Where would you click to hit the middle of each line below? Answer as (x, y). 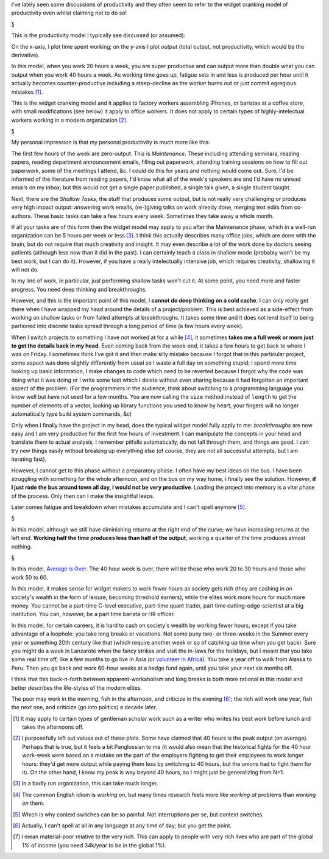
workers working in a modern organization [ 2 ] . (69, 120)
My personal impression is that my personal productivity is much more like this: (111, 142)
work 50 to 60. (30, 577)
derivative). (25, 55)
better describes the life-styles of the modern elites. (77, 687)
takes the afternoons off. (53, 727)
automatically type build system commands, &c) (72, 414)
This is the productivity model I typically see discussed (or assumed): (98, 35)
